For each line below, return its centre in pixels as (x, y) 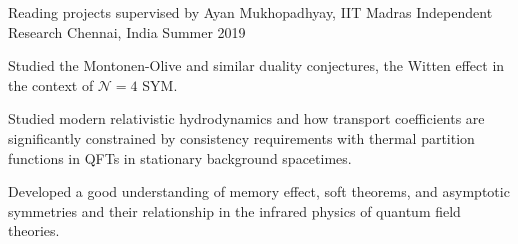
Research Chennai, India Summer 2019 (127, 31)
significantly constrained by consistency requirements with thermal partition (241, 137)
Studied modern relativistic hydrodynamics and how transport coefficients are (246, 118)
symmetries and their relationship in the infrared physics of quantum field (234, 210)
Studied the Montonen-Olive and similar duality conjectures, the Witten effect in (256, 65)
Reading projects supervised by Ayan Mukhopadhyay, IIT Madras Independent (250, 12)
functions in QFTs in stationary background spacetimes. (180, 157)
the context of (51, 84)
